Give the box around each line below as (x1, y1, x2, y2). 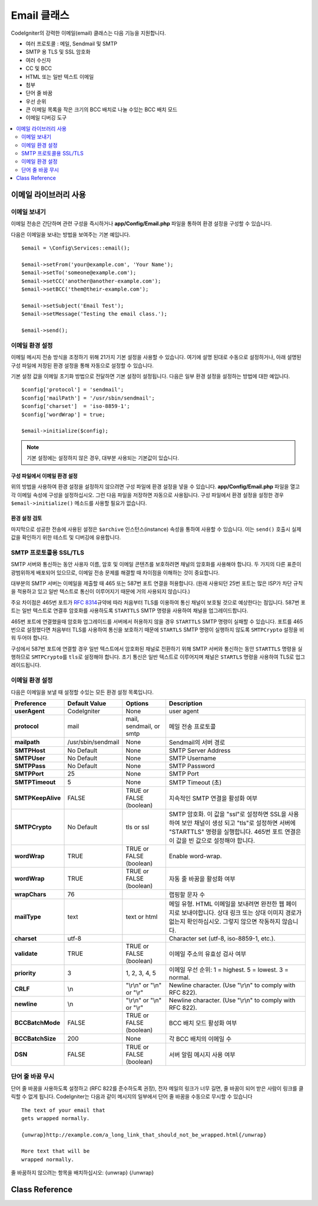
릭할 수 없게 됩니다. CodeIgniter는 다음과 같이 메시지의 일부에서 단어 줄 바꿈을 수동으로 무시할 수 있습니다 (11, 1093, 253, 1100)
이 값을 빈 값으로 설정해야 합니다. (168, 836, 256, 845)
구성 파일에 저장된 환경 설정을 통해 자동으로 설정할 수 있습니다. (11, 362, 154, 369)
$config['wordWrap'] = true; (21, 411, 105, 418)
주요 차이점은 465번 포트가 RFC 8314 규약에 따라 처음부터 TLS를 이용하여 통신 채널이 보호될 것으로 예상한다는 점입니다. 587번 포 (11, 599, 306, 606)
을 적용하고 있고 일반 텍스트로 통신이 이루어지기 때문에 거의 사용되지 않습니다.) (11, 588, 191, 595)
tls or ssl (125, 823, 150, 831)
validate (14, 949, 38, 958)
